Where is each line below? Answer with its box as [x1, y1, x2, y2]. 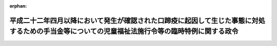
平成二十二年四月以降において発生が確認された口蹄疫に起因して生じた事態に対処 [9, 16, 265, 25]
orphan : [9, 3, 27, 9]
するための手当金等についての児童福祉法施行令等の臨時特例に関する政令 [9, 27, 239, 36]
